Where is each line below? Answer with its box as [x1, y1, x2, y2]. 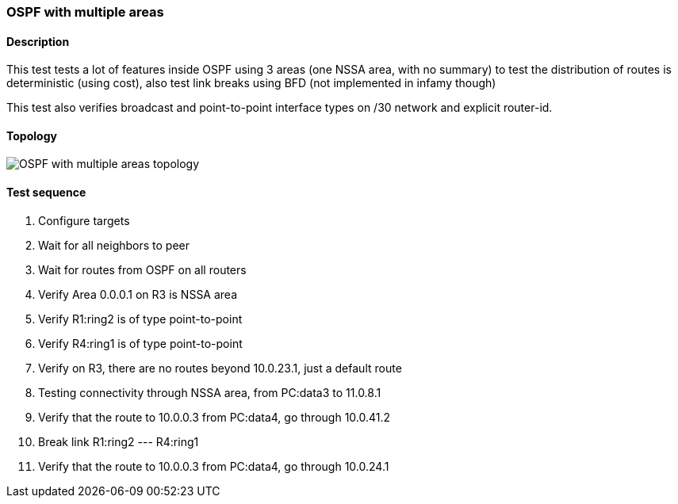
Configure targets [38, 213, 130, 227]
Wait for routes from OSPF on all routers [38, 262, 247, 277]
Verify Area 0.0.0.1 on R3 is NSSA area [38, 287, 238, 301]
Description [6, 34, 70, 48]
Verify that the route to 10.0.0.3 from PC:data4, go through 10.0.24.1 [38, 459, 389, 473]
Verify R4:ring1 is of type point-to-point [38, 336, 243, 350]
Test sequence [6, 185, 86, 200]
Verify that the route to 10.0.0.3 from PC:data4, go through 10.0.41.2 [38, 410, 391, 424]
